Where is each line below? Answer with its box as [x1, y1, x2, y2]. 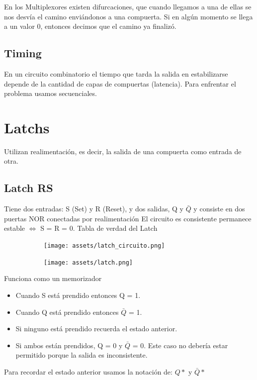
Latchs [4, 117, 50, 137]
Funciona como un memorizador [4, 273, 102, 284]
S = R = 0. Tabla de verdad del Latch [40, 223, 158, 233]
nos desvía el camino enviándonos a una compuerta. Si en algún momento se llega [4, 11, 253, 21]
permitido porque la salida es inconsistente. [15, 350, 148, 360]
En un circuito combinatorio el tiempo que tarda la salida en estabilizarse [4, 68, 228, 79]
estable [4, 223, 25, 233]
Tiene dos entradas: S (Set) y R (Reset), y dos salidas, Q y [4, 203, 183, 214]
